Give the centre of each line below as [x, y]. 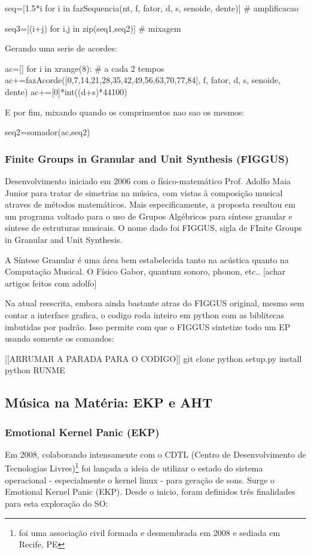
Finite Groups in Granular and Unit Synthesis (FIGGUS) [147, 158]
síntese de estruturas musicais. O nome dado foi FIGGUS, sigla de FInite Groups [153, 228]
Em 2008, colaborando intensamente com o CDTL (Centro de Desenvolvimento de [155, 454]
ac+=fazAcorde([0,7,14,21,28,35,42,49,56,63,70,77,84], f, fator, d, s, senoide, [143, 80]
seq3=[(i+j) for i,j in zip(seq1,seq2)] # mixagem [93, 28]
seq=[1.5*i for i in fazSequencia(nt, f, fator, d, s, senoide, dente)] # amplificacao [152, 8]
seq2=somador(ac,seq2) [48, 132]
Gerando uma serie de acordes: [61, 48]
